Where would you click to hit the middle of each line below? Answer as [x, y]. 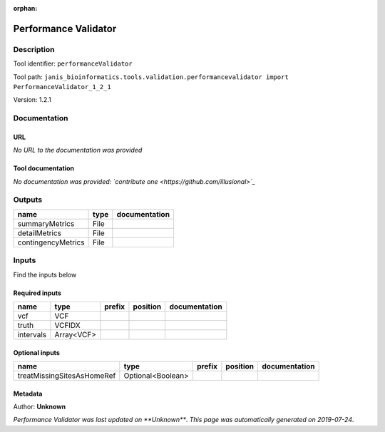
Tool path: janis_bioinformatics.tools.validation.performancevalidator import [151, 77]
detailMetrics [40, 233]
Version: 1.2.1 [32, 100]
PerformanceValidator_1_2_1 [62, 87]
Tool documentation [44, 168]
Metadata [28, 394]
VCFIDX [68, 325]
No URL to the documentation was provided [78, 150]
